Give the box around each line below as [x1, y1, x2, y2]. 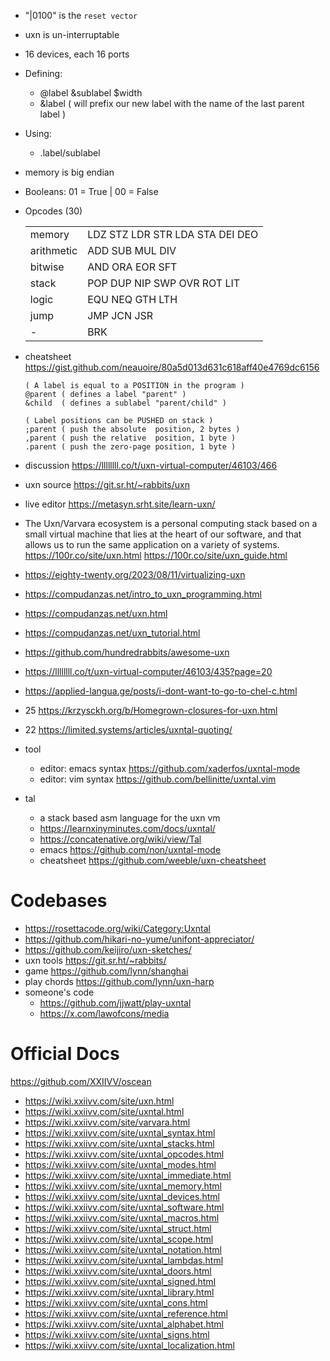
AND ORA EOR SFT [87, 260, 178, 274]
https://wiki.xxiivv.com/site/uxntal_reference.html [24, 1307, 228, 1319]
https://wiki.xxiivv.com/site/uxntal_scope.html [24, 1233, 214, 1245]
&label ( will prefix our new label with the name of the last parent [39, 98, 305, 109]
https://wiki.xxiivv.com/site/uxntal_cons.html [24, 1296, 208, 1309]
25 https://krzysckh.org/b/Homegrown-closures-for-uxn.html [24, 705, 278, 716]
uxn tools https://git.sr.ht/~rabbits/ [24, 954, 167, 966]
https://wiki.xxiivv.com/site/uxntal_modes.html [24, 1158, 217, 1170]
